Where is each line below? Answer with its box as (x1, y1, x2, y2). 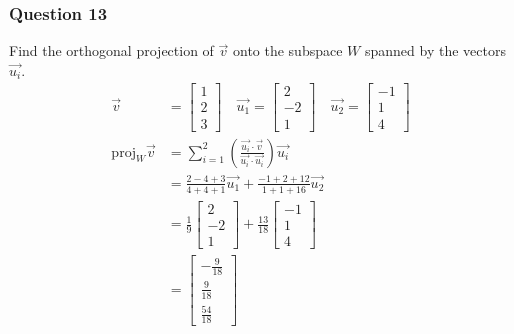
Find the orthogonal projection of (9, 40, 214, 61)
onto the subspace (232, 40, 343, 61)
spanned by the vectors (364, 40, 506, 61)
